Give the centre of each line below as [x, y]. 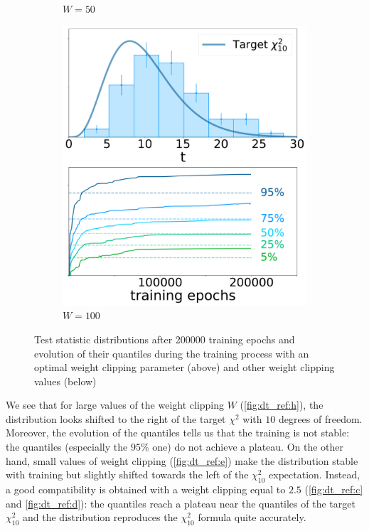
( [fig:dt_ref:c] [334, 489]
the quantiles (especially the [67, 447]
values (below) [65, 381]
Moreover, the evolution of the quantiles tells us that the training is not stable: [178, 433]
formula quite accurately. [252, 517]
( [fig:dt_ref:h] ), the [282, 405]
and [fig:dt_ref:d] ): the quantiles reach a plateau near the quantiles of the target [181, 503]
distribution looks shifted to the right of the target [116, 418]
